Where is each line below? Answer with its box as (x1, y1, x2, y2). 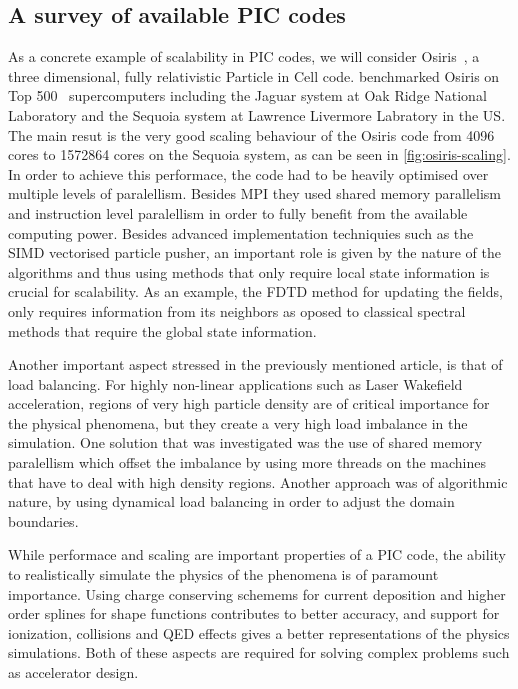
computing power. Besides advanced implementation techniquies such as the (8, 222, 474, 243)
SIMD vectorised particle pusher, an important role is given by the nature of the (8, 242, 502, 263)
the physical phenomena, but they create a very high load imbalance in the (8, 412, 468, 433)
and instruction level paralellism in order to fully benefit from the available (8, 202, 468, 223)
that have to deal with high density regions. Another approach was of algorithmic (8, 471, 508, 492)
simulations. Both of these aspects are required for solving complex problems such (8, 642, 510, 663)
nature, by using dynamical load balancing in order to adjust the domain (8, 491, 455, 512)
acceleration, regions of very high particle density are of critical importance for (8, 393, 490, 414)
